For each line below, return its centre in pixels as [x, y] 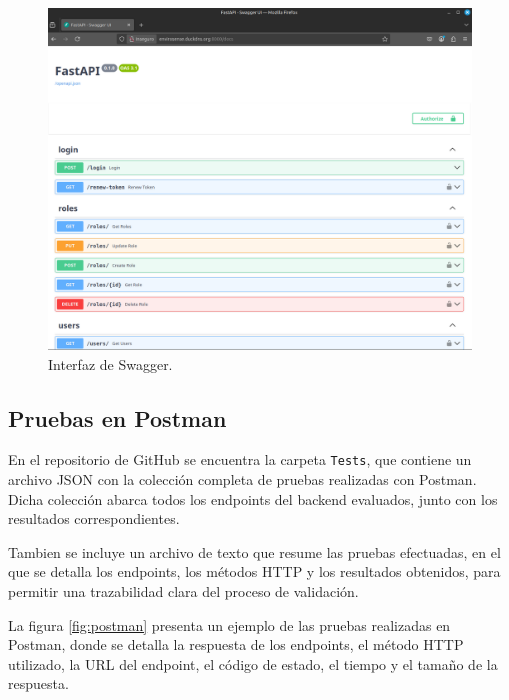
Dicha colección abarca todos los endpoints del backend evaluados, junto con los [253, 498]
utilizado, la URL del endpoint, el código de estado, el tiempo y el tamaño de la [253, 663]
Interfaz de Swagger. [110, 363]
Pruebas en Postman [117, 417]
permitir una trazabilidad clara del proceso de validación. [183, 591]
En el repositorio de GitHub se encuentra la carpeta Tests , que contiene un [240, 459]
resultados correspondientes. [94, 518]
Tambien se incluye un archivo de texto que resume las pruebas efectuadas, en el [254, 551]
